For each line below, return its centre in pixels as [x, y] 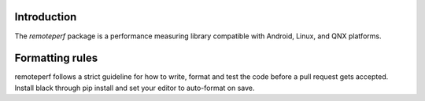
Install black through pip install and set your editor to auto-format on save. [135, 88]
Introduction [46, 17]
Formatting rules [56, 58]
